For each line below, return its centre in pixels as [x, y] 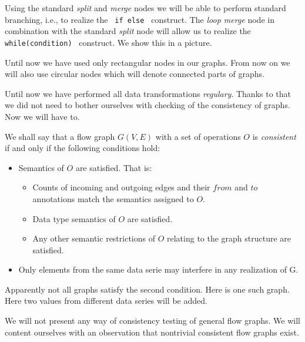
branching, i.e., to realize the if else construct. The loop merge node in [140, 19]
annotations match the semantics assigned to [113, 198]
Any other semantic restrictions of [94, 238]
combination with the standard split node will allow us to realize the [128, 31]
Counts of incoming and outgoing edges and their [121, 187]
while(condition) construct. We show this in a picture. [108, 42]
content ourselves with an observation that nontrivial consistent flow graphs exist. [152, 332]
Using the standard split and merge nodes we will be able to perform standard [145, 8]
